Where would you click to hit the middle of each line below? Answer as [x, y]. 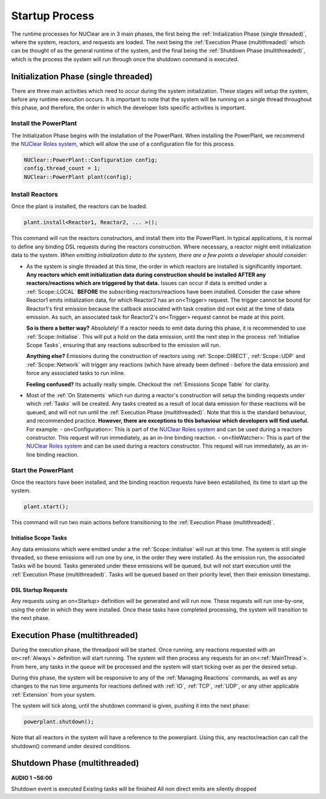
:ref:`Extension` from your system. [53, 694]
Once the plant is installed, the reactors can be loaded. [79, 206]
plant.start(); [46, 507]
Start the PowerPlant [42, 470]
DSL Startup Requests [39, 590]
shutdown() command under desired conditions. [71, 746]
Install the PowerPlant [44, 123]
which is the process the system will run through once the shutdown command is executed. [125, 59]
